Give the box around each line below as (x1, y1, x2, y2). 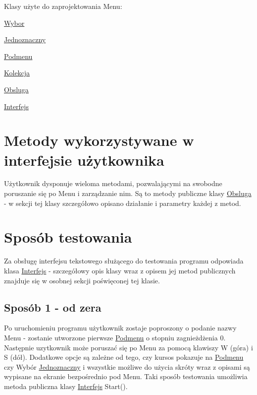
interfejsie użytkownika (4, 149, 164, 170)
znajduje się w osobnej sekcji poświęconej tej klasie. (4, 275, 160, 285)
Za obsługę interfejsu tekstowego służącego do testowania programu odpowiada (4, 256, 244, 266)
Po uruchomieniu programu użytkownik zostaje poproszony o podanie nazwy (4, 323, 237, 333)
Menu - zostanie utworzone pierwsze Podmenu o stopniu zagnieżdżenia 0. (4, 332, 226, 342)
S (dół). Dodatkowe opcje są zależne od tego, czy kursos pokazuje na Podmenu (4, 352, 244, 362)
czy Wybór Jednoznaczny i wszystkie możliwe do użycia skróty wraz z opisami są (4, 361, 250, 372)
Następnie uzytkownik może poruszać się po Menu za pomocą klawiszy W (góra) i (4, 342, 253, 352)
